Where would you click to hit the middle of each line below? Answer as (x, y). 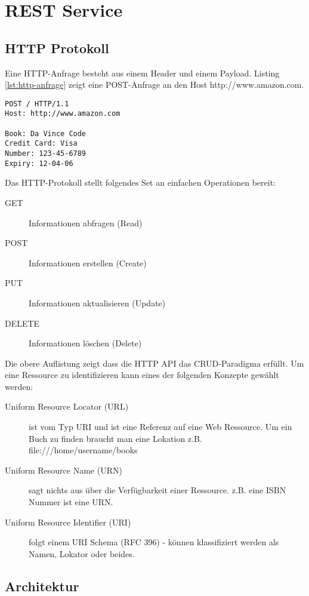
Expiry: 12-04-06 (39, 163)
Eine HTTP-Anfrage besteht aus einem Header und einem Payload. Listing (142, 73)
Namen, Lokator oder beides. (82, 553)
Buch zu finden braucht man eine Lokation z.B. (115, 438)
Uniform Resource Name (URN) (64, 470)
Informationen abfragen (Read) (86, 222)
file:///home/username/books (83, 450)
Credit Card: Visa (41, 144)
